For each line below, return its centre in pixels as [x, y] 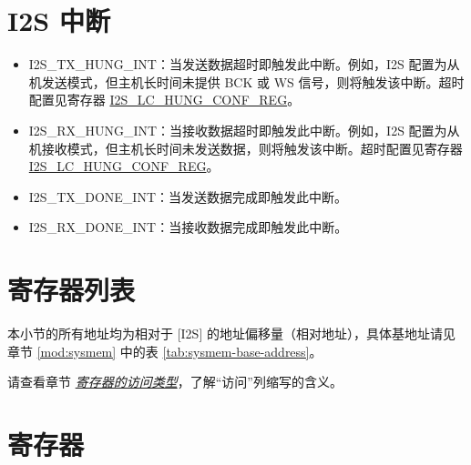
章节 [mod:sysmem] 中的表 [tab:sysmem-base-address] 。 [165, 351]
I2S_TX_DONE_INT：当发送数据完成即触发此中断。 [188, 196]
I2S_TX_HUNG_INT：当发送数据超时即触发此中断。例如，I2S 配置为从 [244, 64]
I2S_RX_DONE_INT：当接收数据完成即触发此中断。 [188, 227]
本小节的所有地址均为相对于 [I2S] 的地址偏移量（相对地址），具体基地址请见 [231, 333]
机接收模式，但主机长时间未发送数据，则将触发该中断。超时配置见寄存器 [246, 148]
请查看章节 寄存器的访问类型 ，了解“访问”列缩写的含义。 [175, 382]
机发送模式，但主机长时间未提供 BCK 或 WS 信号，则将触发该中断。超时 [246, 81]
